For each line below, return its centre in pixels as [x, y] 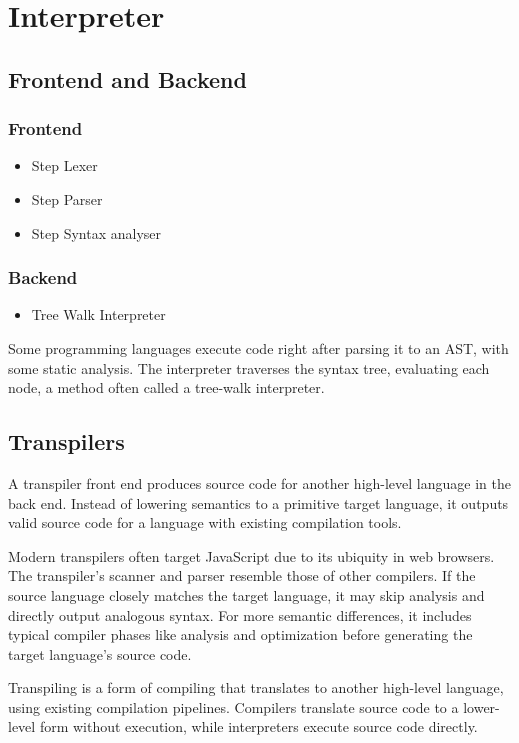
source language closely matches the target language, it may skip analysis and [246, 594]
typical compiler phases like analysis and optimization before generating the [240, 634]
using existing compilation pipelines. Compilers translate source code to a [233, 706]
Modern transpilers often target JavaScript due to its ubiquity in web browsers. [251, 555]
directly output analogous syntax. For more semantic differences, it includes [240, 614]
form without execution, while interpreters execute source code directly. [258, 726]
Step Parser [67, 198]
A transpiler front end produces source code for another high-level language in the [259, 482]
